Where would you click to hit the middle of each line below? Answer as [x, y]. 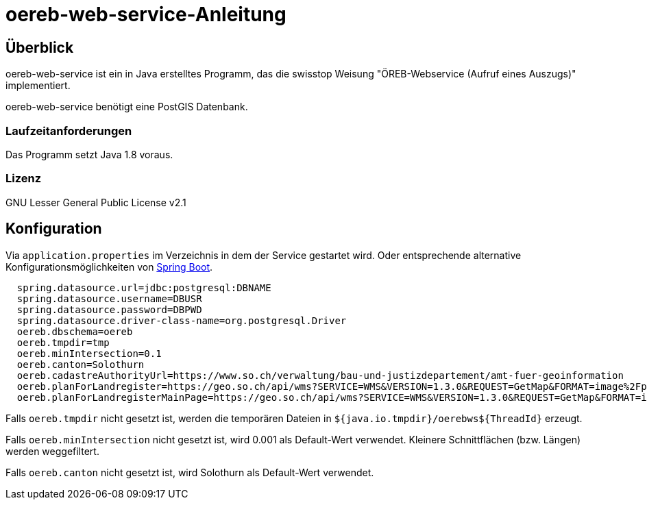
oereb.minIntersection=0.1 [89, 353]
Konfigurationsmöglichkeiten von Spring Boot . [109, 267]
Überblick [40, 47]
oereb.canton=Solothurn [81, 364]
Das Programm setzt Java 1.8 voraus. [89, 154]
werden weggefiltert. [52, 451]
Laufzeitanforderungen [69, 131]
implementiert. [38, 86]
